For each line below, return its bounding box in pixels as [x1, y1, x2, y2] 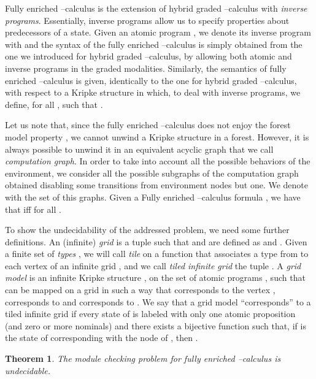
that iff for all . [5, 202, 61, 215]
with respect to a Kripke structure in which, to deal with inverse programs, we [5, 86, 301, 99]
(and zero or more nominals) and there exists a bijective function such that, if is [5, 319, 306, 332]
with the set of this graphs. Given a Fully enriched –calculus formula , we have [5, 190, 301, 203]
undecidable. [5, 364, 51, 377]
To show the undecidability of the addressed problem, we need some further [5, 223, 290, 236]
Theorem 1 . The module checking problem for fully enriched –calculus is [5, 352, 281, 365]
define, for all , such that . [5, 98, 103, 110]
